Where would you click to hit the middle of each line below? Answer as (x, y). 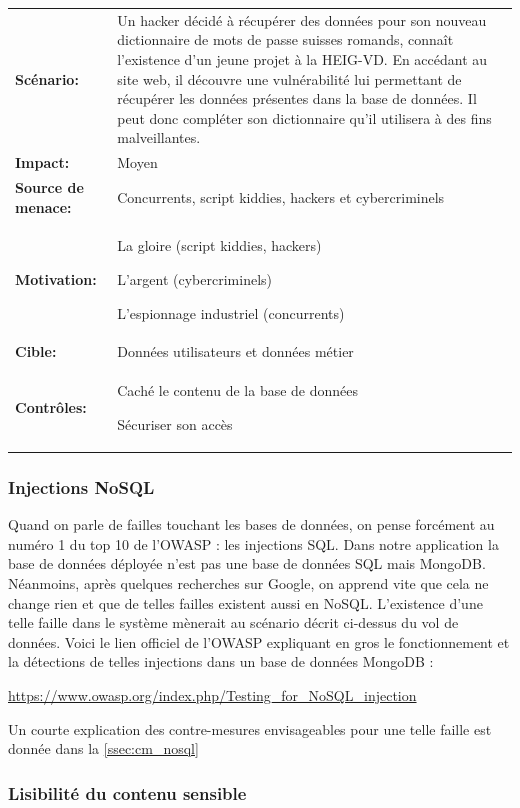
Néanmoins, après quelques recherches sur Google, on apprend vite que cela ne (248, 583)
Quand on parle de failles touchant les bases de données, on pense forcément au (251, 524)
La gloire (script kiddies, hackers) (219, 245)
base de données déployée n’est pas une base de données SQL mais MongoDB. (247, 563)
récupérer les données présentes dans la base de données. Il (297, 98)
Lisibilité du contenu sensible (127, 792)
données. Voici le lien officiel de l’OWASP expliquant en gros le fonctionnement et (259, 641)
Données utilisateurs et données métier (235, 351)
